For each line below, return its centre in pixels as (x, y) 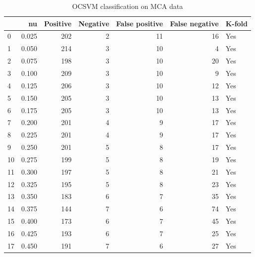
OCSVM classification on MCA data (127, 6)
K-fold (237, 23)
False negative (194, 23)
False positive (140, 23)
